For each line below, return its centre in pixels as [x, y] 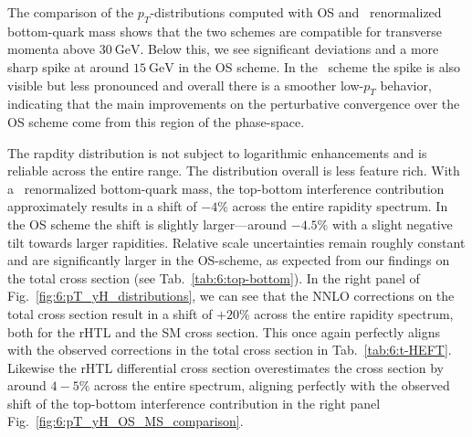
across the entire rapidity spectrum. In [340, 206]
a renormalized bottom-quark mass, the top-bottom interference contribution [226, 188]
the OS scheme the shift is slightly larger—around [147, 224]
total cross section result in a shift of [110, 313]
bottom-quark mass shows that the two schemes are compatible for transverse [225, 31]
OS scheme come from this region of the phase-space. [156, 121]
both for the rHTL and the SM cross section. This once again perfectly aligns [224, 331]
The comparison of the [71, 12]
